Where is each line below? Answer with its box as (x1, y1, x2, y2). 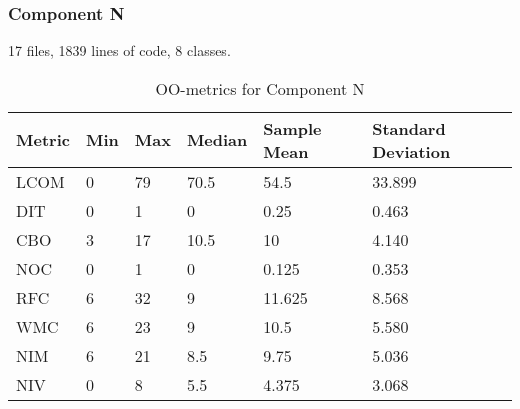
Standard (372, 116, 446, 140)
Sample (263, 116, 322, 140)
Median (186, 128, 248, 152)
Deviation (372, 139, 451, 163)
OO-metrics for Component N (155, 76, 365, 100)
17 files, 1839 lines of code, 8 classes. (8, 40, 231, 61)
